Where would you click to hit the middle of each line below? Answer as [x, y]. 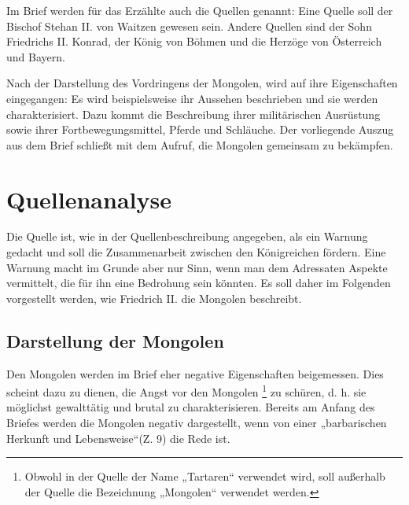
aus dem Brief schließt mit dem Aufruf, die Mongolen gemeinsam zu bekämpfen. [200, 144]
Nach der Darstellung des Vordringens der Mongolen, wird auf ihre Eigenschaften [202, 83]
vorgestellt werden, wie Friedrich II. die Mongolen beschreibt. [154, 298]
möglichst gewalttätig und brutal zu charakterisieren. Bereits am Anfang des [191, 407]
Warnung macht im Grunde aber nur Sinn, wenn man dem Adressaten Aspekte [197, 267]
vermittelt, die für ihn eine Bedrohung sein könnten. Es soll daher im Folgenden [199, 283]
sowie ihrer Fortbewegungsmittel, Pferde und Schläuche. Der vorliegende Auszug [200, 129]
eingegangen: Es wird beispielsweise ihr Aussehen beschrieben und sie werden [192, 98]
